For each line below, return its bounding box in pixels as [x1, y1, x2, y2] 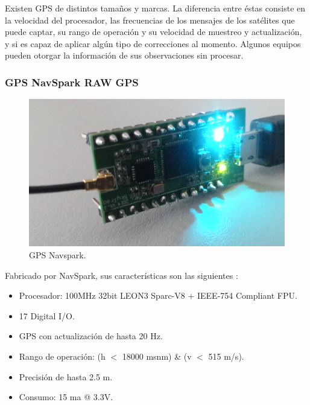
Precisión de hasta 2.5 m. [19, 370, 113, 383]
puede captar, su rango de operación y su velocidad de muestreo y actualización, [5, 25, 302, 38]
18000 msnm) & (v [122, 350, 192, 363]
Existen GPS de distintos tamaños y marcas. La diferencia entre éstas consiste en [5, 2, 306, 14]
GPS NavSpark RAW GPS [5, 74, 139, 89]
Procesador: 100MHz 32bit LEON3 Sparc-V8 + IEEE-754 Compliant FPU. [19, 289, 297, 302]
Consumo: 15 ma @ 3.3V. [19, 391, 113, 403]
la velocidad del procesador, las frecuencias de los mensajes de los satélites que [5, 13, 295, 26]
